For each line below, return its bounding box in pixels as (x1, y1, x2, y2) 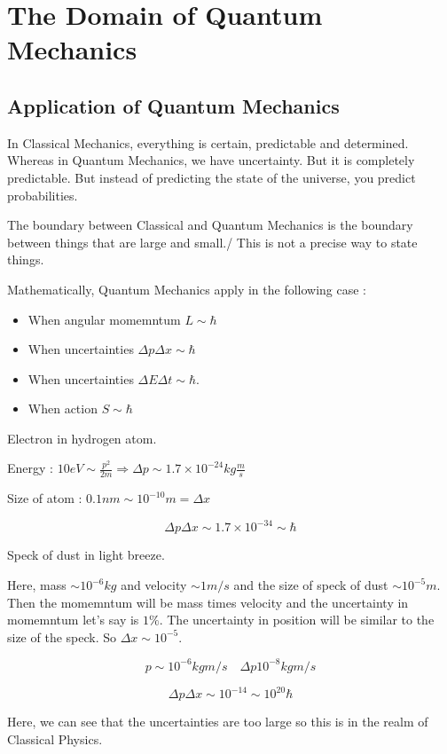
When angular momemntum (27, 310, 181, 328)
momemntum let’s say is (7, 610, 139, 629)
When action (27, 399, 98, 418)
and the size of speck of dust (233, 576, 388, 593)
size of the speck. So (7, 627, 117, 646)
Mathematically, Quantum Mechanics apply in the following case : (7, 279, 367, 298)
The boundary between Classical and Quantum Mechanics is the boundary (7, 216, 413, 234)
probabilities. (7, 185, 78, 204)
